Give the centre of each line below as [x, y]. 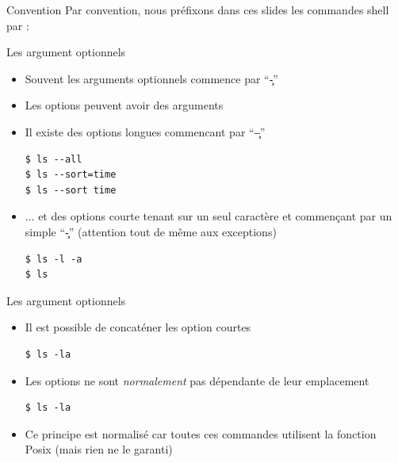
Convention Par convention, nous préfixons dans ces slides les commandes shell [198, 10]
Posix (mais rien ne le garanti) [99, 449]
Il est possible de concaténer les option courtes [138, 327]
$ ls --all [54, 159]
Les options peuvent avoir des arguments [124, 105]
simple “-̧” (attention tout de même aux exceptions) [151, 231]
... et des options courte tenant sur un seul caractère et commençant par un [209, 216]
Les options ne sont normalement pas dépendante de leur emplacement [197, 380]
